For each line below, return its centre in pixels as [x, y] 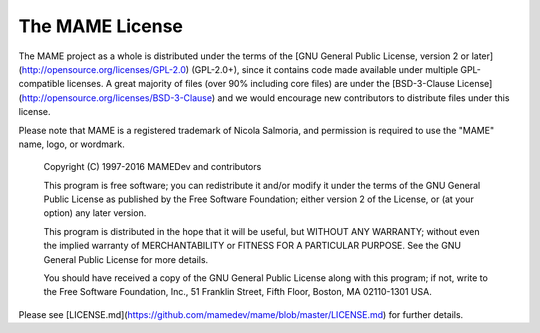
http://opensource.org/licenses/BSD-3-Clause [116, 97]
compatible [41, 84]
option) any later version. [95, 213]
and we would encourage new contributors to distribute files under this [363, 97]
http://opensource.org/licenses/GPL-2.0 [104, 69]
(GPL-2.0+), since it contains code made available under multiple [325, 69]
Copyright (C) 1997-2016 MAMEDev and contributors [152, 167]
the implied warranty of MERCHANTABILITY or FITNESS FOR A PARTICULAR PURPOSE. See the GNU [252, 246]
